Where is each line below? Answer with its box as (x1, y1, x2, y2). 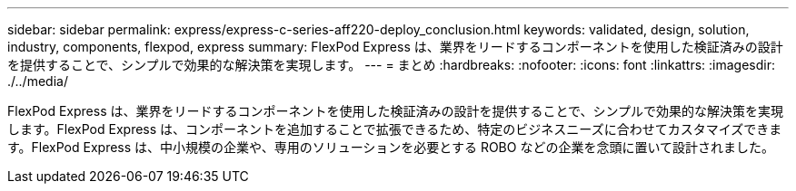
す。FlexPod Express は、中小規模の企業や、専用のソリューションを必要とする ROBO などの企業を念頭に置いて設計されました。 (7, 139, 774, 155)
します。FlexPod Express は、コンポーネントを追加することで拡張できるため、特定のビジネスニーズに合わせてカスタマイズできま (7, 121, 782, 137)
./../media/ (7, 73, 68, 89)
